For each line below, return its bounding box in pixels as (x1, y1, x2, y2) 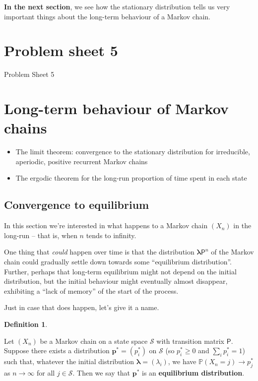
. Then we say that (72, 367, 130, 378)
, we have (168, 356, 196, 367)
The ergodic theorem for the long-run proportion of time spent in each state (15, 173, 247, 183)
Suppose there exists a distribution (4, 345, 110, 356)
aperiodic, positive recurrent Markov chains (15, 156, 148, 166)
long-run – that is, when (4, 230, 77, 240)
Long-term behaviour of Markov (4, 98, 229, 119)
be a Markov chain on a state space (40, 335, 148, 346)
